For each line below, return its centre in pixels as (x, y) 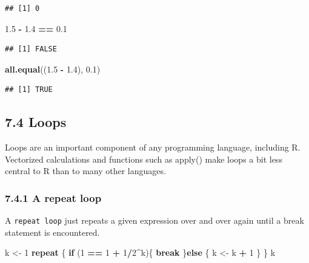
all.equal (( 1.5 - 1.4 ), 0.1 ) (53, 69)
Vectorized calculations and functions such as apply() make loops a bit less (144, 159)
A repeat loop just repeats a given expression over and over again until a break (154, 220)
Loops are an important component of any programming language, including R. (153, 147)
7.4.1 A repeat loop (53, 197)
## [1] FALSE (31, 49)
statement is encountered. (52, 232)
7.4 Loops (36, 122)
